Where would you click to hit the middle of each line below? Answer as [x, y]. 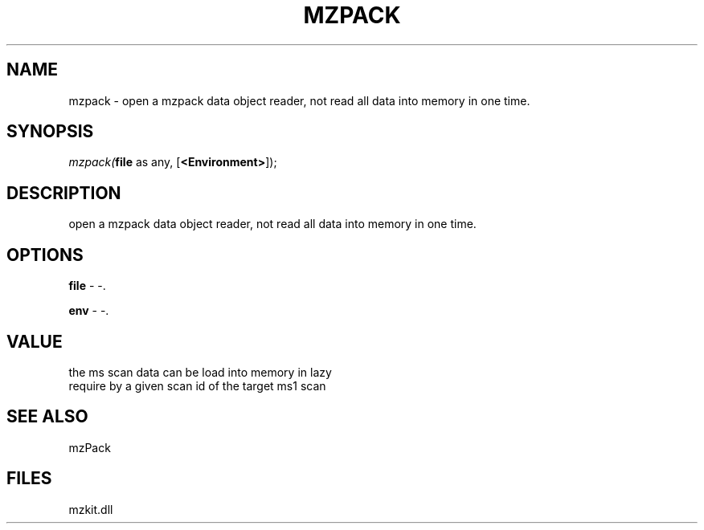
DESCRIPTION [64, 193]
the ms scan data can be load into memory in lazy [200, 372]
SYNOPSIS [50, 132]
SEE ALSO [47, 417]
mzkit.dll [91, 509]
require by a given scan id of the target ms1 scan [197, 385]
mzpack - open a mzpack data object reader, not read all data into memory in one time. [299, 100]
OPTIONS [45, 255]
